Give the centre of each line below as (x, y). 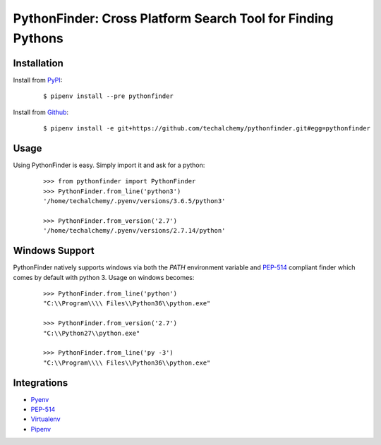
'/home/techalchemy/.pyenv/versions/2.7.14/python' (134, 231)
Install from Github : (41, 112)
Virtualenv (46, 419)
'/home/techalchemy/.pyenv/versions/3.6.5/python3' (134, 201)
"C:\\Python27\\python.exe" (92, 333)
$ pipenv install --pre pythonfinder (109, 96)
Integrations (41, 383)
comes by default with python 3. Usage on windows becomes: (104, 277)
